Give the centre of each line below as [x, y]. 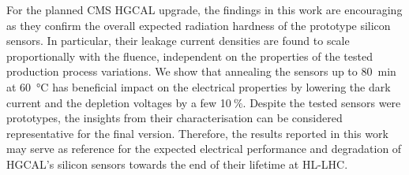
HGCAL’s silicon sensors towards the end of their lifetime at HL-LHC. [177, 164]
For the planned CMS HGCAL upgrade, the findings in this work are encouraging [204, 9]
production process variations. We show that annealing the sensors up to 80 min [201, 71]
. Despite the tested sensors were [322, 102]
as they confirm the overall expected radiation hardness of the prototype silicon [199, 25]
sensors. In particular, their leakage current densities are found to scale [178, 41]
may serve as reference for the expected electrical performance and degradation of [204, 149]
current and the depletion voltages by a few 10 [119, 102]
